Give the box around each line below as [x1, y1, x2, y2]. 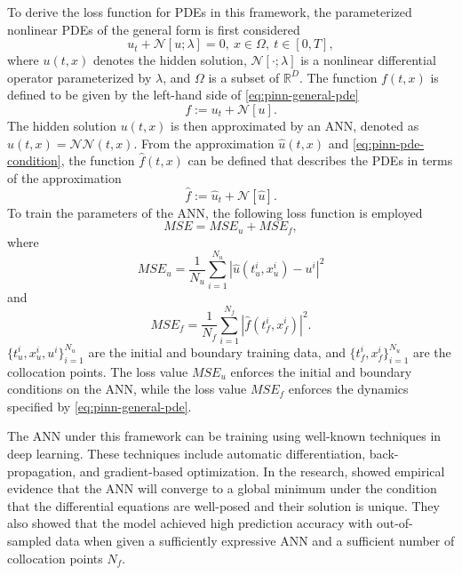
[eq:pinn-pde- [353, 133, 425, 152]
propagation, [7, 461, 76, 480]
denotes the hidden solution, [92, 51, 247, 69]
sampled [7, 531, 52, 549]
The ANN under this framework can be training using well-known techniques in [7, 427, 442, 445]
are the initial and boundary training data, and [88, 342, 346, 361]
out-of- [376, 514, 413, 532]
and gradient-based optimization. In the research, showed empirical [79, 461, 445, 480]
